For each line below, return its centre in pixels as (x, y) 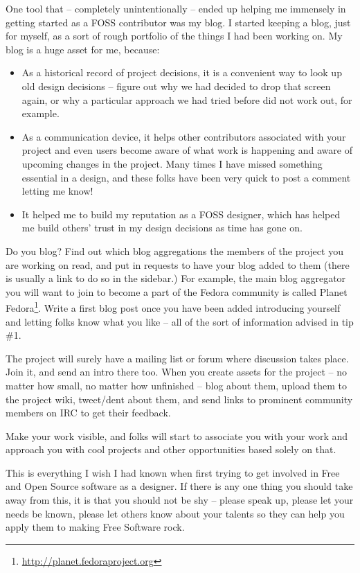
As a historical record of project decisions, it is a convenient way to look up (182, 72)
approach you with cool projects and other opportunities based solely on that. (171, 449)
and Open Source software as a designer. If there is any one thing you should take (179, 486)
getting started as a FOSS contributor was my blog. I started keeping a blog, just (178, 22)
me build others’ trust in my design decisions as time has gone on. (162, 228)
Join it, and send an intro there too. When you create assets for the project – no (177, 372)
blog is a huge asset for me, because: (83, 49)
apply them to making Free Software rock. (95, 527)
